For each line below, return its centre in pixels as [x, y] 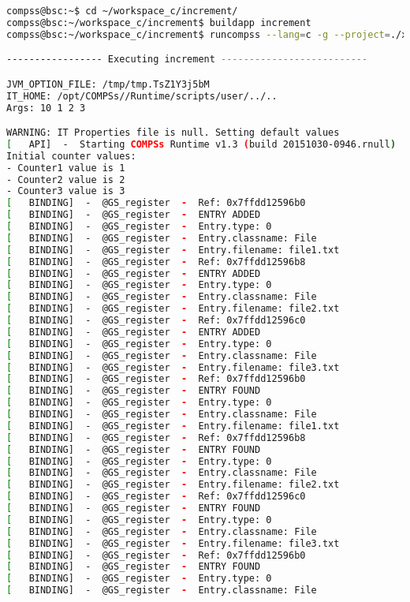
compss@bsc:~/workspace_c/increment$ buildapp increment [159, 22]
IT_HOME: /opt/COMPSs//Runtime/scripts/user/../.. [142, 96]
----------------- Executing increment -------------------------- [187, 60]
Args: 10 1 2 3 [46, 108]
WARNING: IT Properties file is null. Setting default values [173, 133]
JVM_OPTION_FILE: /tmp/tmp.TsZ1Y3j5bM [108, 84]
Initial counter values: [71, 156]
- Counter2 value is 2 [66, 179]
